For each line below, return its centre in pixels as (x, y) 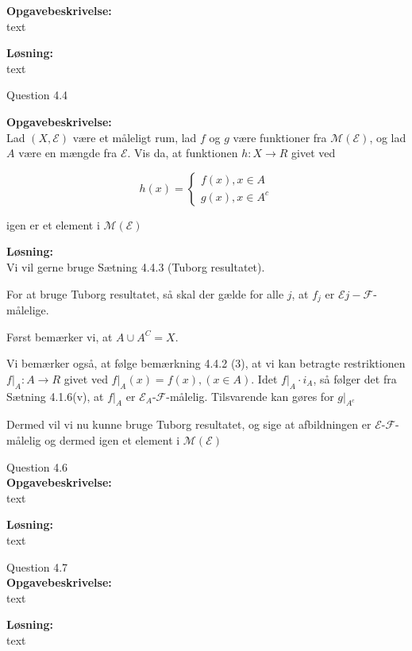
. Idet (264, 378)
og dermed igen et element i (112, 439)
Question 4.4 (37, 95)
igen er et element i (53, 224)
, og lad (388, 137)
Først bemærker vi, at (60, 336)
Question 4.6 (37, 466)
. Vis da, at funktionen (183, 153)
